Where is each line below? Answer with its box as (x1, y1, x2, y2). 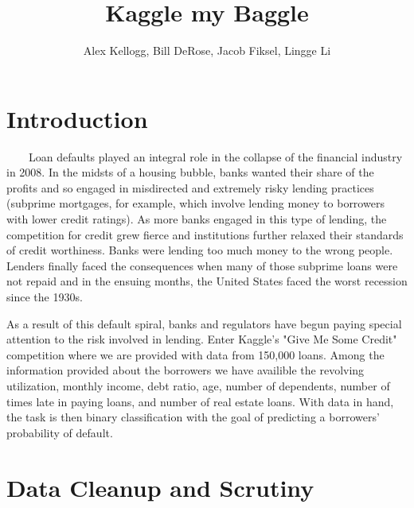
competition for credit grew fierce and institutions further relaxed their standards (6, 226, 404, 242)
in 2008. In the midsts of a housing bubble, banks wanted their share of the (6, 164, 374, 180)
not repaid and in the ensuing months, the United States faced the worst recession (6, 273, 408, 289)
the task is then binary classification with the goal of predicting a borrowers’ (6, 409, 380, 425)
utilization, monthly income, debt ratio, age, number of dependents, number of (6, 377, 390, 394)
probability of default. (6, 424, 113, 440)
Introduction (6, 102, 148, 134)
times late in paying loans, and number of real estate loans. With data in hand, (6, 393, 394, 409)
